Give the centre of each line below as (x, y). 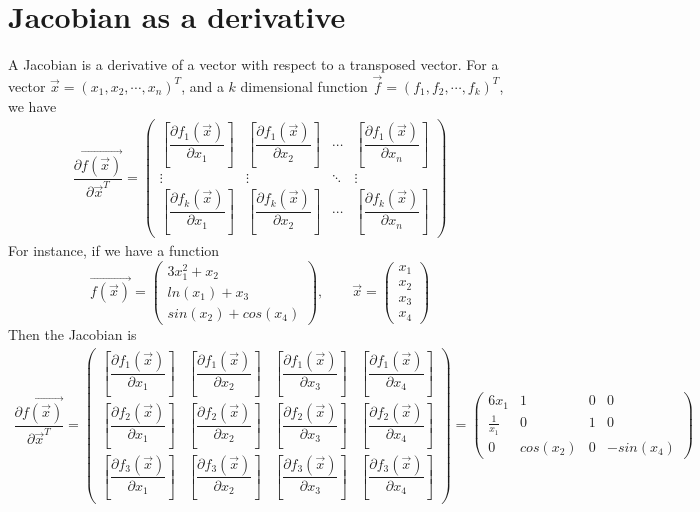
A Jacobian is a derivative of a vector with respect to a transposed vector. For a (253, 64)
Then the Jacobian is (72, 334)
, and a (202, 85)
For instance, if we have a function (114, 250)
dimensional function (304, 85)
